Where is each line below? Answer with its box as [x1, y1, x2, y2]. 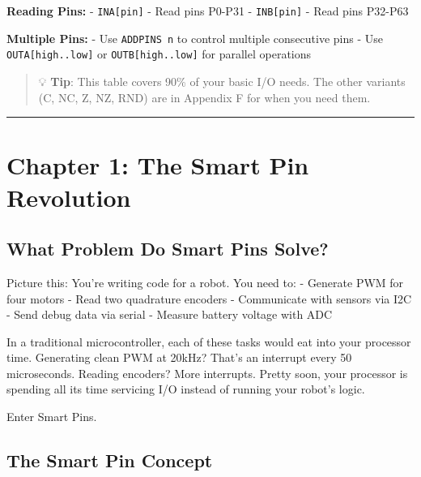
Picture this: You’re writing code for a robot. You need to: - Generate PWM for [6, 273, 404, 290]
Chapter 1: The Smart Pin [6, 148, 309, 182]
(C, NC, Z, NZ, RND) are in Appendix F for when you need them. [38, 88, 371, 105]
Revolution [6, 180, 131, 213]
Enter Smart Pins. [6, 408, 97, 425]
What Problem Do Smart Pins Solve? [6, 236, 329, 261]
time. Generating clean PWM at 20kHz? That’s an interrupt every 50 [6, 349, 352, 366]
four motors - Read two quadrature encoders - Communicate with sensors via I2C [6, 290, 412, 307]
